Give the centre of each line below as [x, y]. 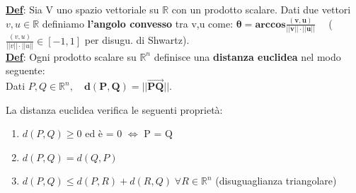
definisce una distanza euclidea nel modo [247, 56]
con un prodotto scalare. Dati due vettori [261, 9]
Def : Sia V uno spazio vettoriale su [82, 9]
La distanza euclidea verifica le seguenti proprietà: [114, 109]
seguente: [25, 70]
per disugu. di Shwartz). [137, 40]
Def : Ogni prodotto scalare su [71, 56]
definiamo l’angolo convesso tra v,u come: [138, 23]
